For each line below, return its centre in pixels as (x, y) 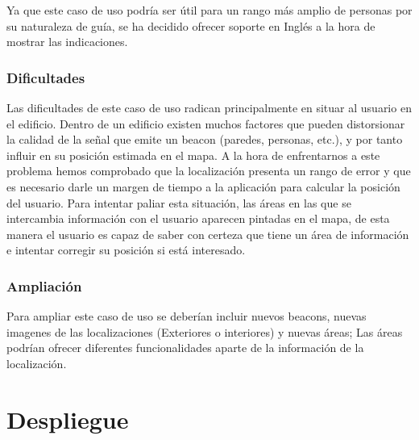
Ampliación (44, 285)
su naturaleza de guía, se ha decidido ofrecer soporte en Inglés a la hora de (191, 25)
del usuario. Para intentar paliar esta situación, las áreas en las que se (179, 202)
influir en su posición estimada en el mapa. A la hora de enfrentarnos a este (193, 155)
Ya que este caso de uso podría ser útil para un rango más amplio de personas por (209, 10)
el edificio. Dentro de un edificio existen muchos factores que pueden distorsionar (206, 123)
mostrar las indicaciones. (67, 42)
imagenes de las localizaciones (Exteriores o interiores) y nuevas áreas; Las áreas (205, 331)
